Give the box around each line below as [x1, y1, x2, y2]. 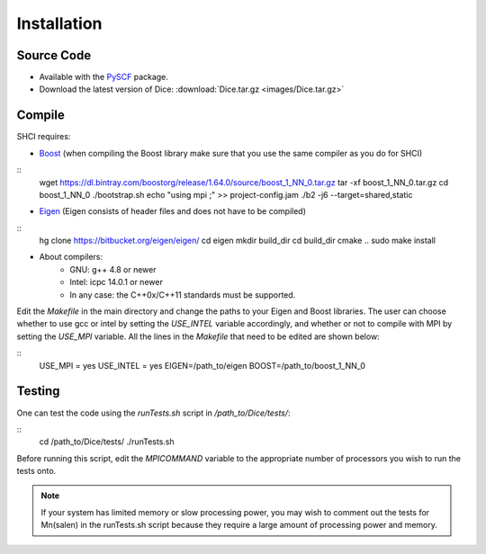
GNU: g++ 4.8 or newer [69, 264, 157, 274]
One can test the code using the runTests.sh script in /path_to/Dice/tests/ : [16, 407, 292, 418]
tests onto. [16, 466, 57, 477]
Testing [16, 383, 60, 399]
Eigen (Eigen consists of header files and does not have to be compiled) [39, 206, 306, 217]
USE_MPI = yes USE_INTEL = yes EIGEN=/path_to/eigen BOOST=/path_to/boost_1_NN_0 [39, 360, 366, 371]
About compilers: [39, 252, 103, 263]
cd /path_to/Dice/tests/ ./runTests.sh [39, 436, 175, 447]
